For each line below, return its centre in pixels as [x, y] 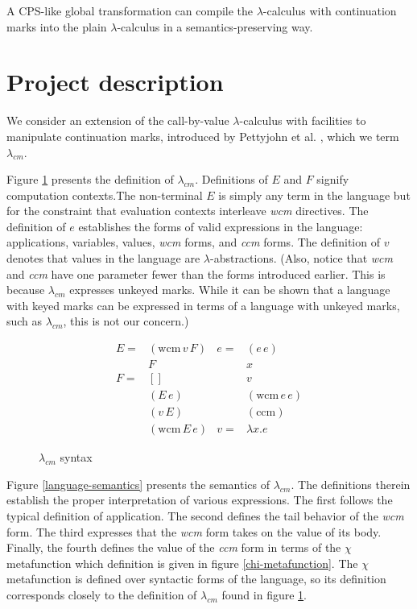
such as [25, 321]
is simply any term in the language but [314, 195]
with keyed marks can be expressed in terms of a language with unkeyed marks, [203, 305]
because [26, 290]
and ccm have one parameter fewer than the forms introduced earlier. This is [196, 273]
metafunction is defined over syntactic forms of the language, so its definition [196, 579]
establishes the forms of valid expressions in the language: [221, 226]
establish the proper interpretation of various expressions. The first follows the [200, 500]
